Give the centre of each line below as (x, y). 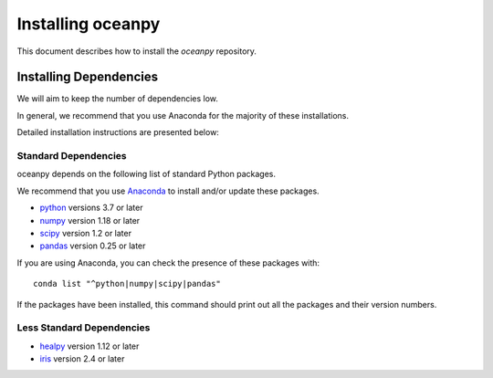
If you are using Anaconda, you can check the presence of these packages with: (168, 262)
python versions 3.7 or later (91, 208)
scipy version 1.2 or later (86, 233)
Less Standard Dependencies (84, 328)
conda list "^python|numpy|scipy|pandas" (127, 284)
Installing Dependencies (88, 77)
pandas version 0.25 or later (93, 246)
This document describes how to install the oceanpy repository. (137, 51)
